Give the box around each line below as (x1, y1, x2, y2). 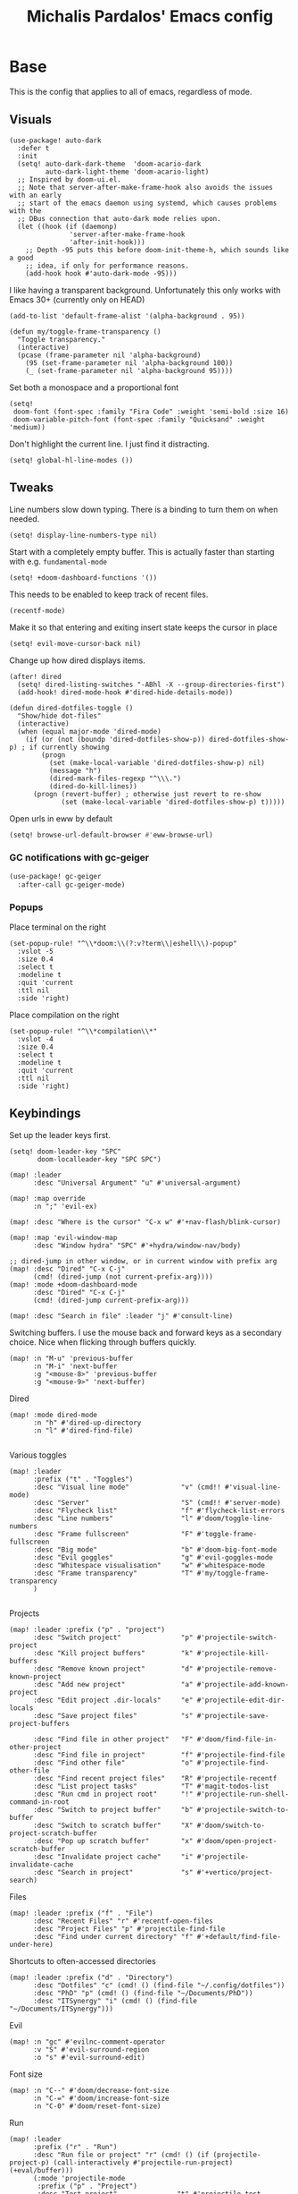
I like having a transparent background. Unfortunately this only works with (9, 285, 281, 295)
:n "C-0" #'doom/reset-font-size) (32, 2101, 162, 2111)
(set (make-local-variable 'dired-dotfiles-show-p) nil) (48, 758, 266, 767)
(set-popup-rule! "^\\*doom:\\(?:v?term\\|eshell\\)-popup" (9, 939, 238, 948)
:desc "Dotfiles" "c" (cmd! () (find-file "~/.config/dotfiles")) (32, 1980, 286, 1990)
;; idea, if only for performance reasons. (25, 261, 190, 270)
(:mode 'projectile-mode (32, 2173, 126, 2182)
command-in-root (9, 1797, 70, 1807)
